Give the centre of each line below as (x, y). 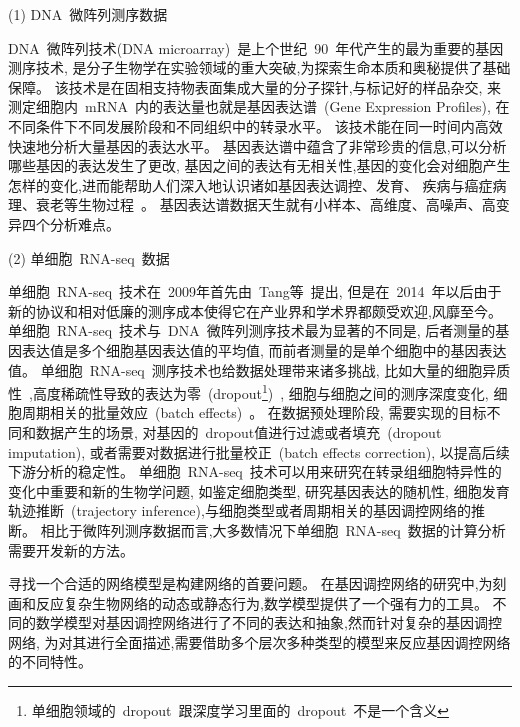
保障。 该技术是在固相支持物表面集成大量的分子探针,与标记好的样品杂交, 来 (255, 86)
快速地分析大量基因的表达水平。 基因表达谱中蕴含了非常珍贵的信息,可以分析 (257, 145)
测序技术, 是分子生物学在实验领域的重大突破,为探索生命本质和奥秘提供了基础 (259, 67)
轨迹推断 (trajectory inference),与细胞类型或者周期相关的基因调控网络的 (239, 510)
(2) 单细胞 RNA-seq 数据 (89, 257)
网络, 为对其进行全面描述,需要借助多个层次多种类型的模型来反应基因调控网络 (259, 641)
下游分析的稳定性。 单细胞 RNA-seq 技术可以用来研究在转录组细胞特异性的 (255, 471)
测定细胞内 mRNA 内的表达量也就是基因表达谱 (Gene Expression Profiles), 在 (259, 106)
